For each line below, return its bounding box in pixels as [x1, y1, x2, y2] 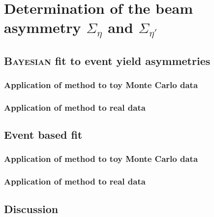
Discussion [4, 201, 59, 216]
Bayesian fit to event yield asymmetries [4, 53, 211, 68]
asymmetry [4, 17, 81, 37]
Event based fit [4, 127, 83, 142]
